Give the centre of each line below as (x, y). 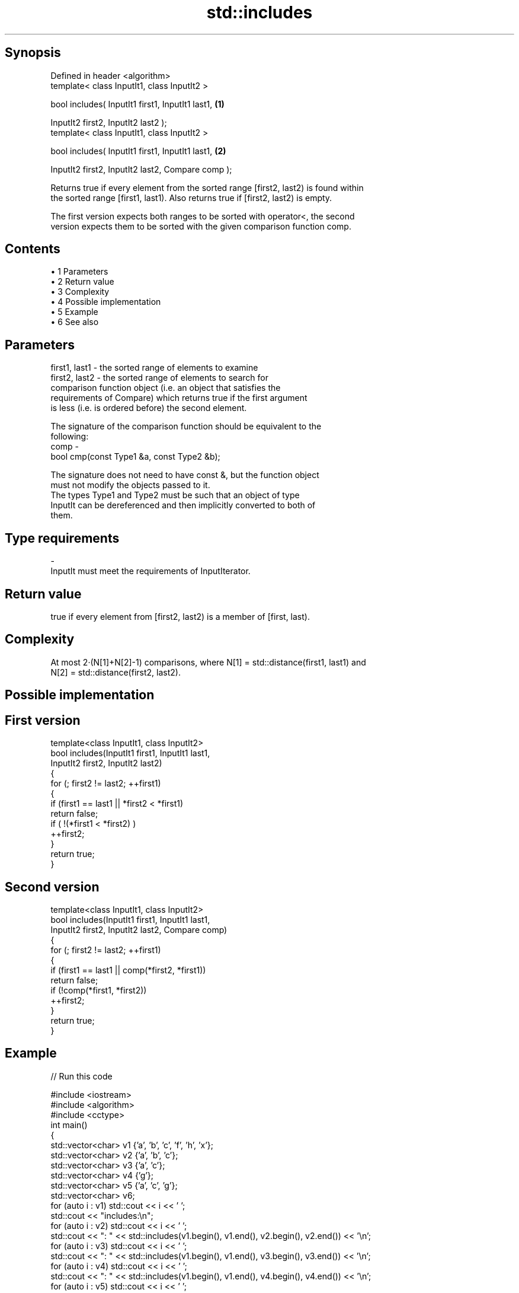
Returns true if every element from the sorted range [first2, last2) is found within (207, 187)
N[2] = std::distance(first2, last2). (116, 672)
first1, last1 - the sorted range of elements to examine (154, 368)
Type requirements (62, 538)
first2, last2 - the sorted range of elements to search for (159, 378)
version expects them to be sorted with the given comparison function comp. (201, 226)
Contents (33, 249)
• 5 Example (74, 312)
